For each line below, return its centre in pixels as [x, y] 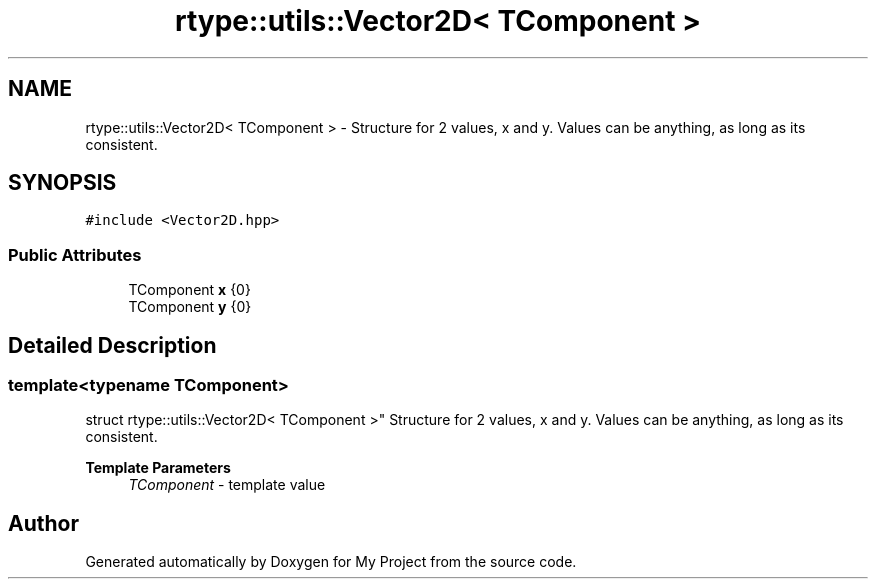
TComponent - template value [227, 485]
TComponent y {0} [190, 307]
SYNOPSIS [62, 183]
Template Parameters [158, 468]
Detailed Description [112, 345]
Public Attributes [75, 254]
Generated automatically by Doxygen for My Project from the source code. [331, 562]
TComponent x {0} [189, 290]
